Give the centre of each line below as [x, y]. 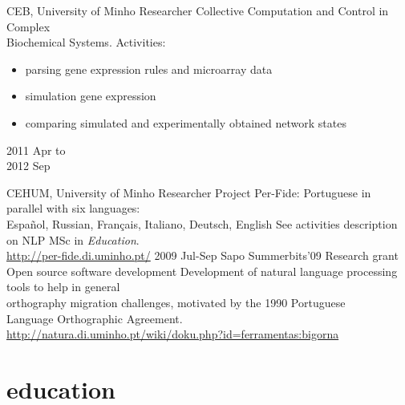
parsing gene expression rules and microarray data [149, 69]
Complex [28, 26]
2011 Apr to [36, 150]
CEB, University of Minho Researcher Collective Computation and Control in [198, 10]
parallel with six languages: [73, 208]
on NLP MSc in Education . [73, 239]
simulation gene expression [91, 96]
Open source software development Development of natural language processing [202, 271]
